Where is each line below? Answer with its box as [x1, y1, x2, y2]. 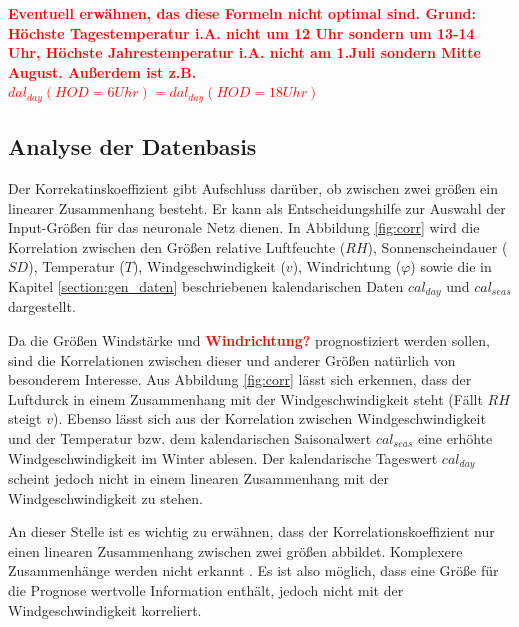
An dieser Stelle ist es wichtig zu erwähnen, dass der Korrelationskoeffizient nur [8, 521, 495, 542]
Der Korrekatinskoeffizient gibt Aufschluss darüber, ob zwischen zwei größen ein [8, 178, 499, 199]
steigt [8, 408, 42, 429]
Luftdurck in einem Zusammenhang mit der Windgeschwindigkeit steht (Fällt [8, 388, 483, 409]
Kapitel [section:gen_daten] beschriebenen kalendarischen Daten [8, 276, 404, 296]
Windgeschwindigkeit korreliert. [8, 599, 202, 620]
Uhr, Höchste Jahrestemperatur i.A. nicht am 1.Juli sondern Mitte [8, 42, 481, 63]
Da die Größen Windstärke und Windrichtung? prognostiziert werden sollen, [8, 330, 490, 351]
